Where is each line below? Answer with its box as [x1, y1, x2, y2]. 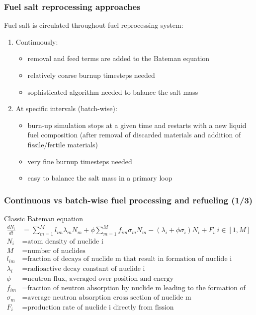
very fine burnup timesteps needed [27, 156, 132, 166]
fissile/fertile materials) [27, 139, 98, 149]
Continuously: [15, 36, 58, 47]
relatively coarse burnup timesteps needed [27, 70, 155, 80]
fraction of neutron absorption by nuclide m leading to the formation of [27, 284, 246, 292]
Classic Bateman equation [4, 213, 83, 223]
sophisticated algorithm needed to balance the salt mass [27, 86, 198, 97]
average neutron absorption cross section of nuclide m [27, 294, 191, 302]
